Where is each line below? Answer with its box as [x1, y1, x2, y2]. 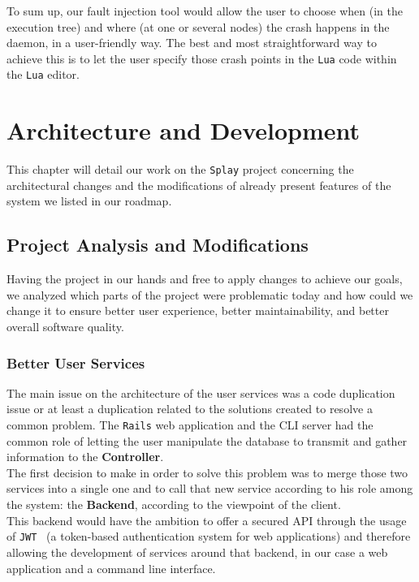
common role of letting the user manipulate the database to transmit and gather [6, 432, 408, 449]
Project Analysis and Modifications [6, 232, 309, 257]
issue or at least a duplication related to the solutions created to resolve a [6, 400, 373, 417]
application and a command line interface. [6, 559, 216, 576]
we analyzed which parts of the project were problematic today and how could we [6, 286, 413, 303]
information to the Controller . [6, 448, 164, 465]
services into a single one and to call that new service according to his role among [6, 480, 413, 497]
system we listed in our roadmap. [6, 192, 172, 209]
